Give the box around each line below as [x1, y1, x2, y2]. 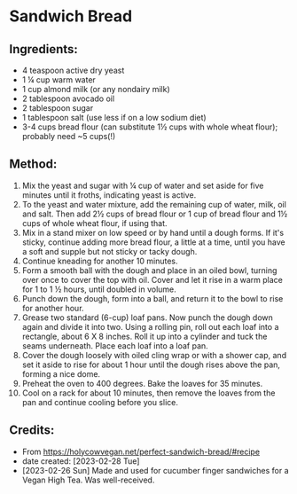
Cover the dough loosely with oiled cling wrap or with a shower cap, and [21, 349, 286, 360]
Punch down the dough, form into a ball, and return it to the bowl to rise [21, 293, 284, 303]
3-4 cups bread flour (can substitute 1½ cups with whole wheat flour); [21, 122, 278, 132]
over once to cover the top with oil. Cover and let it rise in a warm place [21, 274, 284, 285]
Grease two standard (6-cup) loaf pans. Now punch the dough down [21, 312, 273, 323]
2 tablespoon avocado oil [21, 93, 115, 104]
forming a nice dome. [21, 368, 100, 379]
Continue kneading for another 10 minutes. [21, 255, 179, 266]
